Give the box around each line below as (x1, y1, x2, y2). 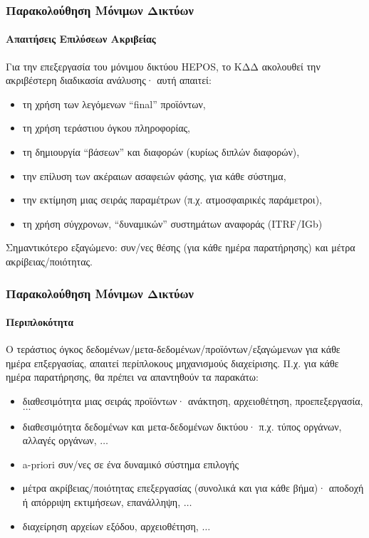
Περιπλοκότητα (6, 315, 74, 329)
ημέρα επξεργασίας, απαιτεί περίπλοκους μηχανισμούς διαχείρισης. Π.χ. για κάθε (6, 355, 339, 370)
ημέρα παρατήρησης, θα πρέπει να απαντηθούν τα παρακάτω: (6, 369, 259, 384)
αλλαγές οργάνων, (22, 433, 97, 448)
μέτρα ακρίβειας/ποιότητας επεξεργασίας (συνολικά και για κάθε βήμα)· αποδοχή (22, 480, 364, 495)
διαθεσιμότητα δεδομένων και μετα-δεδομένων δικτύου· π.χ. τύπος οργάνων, (22, 418, 342, 433)
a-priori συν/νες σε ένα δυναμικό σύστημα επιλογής (22, 456, 239, 471)
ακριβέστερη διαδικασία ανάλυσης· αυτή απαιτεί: (6, 73, 212, 88)
